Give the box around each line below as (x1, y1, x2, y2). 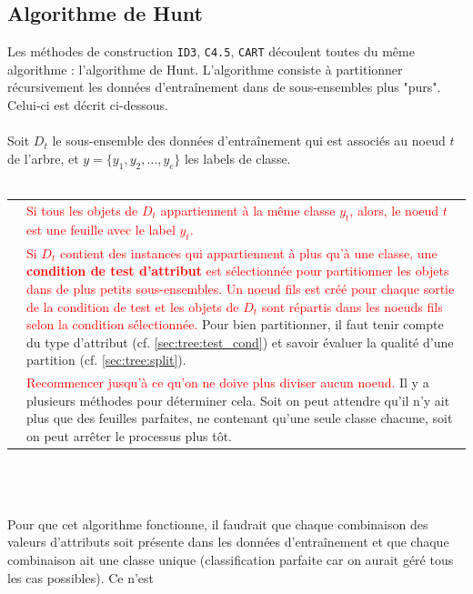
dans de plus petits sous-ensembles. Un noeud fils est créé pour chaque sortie (26, 279, 455, 297)
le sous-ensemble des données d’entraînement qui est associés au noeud (52, 131, 446, 150)
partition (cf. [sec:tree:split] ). (26, 350, 186, 369)
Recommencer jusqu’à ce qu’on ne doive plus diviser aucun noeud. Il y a (26, 373, 429, 392)
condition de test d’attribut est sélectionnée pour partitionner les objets (26, 261, 449, 280)
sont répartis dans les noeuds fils (261, 297, 443, 316)
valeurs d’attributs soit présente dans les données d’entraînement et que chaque (7, 532, 449, 551)
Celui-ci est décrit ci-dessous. (7, 96, 168, 115)
